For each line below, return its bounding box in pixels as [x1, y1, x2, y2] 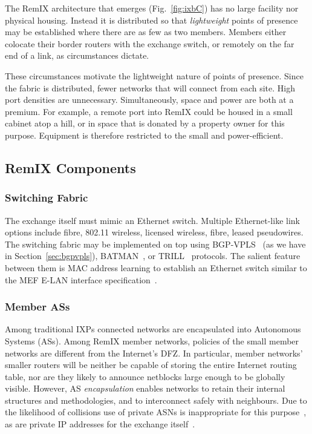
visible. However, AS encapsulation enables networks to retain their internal [5, 382, 285, 395]
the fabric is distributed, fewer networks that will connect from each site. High [5, 81, 295, 94]
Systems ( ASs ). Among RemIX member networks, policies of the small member [5, 334, 299, 347]
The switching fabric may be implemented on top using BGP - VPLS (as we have [5, 237, 306, 250]
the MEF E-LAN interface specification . [5, 273, 157, 286]
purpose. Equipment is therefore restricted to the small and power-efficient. [5, 128, 284, 141]
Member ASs [5, 299, 70, 314]
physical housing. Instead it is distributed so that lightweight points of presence [5, 13, 298, 26]
